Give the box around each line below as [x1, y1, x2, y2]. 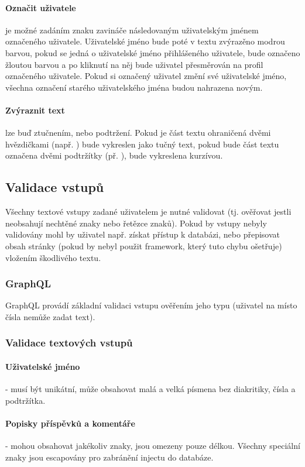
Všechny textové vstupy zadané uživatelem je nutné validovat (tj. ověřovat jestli [5, 205, 292, 218]
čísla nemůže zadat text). [5, 310, 95, 322]
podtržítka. [5, 394, 46, 406]
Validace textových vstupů [5, 335, 133, 350]
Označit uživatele [5, 1, 76, 13]
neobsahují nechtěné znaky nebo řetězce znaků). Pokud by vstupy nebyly [5, 217, 267, 229]
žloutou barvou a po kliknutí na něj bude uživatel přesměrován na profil [5, 58, 263, 70]
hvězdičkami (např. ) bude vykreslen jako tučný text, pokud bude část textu [5, 138, 279, 150]
